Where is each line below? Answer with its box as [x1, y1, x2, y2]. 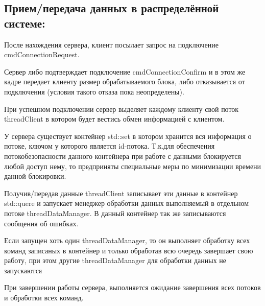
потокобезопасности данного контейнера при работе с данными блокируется [4, 150, 241, 161]
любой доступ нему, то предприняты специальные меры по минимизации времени [4, 160, 261, 171]
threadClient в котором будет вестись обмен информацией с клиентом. [4, 113, 225, 124]
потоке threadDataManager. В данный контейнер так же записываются [4, 207, 226, 218]
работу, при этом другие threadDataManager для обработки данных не [4, 255, 227, 266]
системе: [4, 15, 45, 31]
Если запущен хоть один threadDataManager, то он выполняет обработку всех [4, 235, 250, 246]
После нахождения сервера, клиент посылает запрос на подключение [4, 39, 219, 50]
